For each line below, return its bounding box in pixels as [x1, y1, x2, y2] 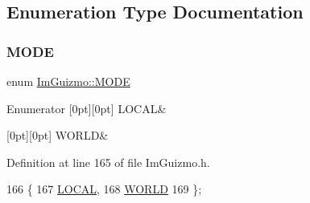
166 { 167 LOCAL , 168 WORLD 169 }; [6, 181, 202, 197]
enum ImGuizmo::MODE [6, 73, 130, 89]
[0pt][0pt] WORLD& [6, 127, 109, 144]
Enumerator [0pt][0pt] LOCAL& [6, 99, 167, 116]
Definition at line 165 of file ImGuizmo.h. [6, 153, 210, 170]
